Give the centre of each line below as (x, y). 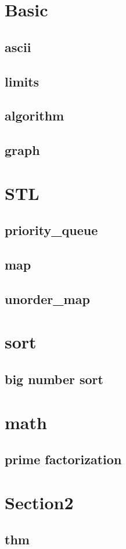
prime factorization (63, 459)
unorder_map (47, 298)
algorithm (35, 115)
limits (22, 81)
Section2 (39, 502)
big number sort (54, 379)
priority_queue (51, 230)
